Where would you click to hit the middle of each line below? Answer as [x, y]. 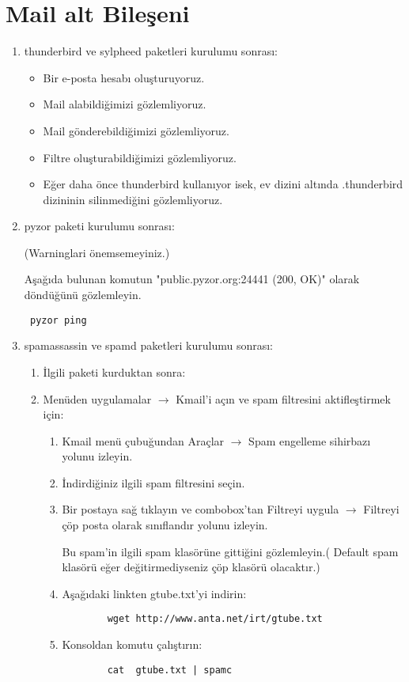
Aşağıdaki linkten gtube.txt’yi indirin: [154, 593]
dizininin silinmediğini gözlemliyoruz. [133, 199]
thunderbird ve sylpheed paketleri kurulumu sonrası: [151, 51]
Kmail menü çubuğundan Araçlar [143, 440]
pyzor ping [58, 320]
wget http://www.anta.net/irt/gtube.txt [215, 619]
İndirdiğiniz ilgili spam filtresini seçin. [153, 482]
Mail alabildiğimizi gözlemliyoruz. [125, 104]
